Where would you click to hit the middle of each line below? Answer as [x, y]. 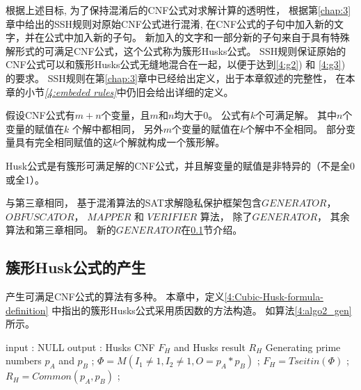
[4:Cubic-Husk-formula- [274, 296]
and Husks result [209, 347]
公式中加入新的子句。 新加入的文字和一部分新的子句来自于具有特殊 [197, 37]
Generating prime [303, 347]
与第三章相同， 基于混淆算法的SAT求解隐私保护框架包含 [134, 203]
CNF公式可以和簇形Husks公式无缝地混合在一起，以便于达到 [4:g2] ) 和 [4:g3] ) [176, 64]
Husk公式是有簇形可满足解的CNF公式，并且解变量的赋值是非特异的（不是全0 [180, 165]
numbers [24, 360]
